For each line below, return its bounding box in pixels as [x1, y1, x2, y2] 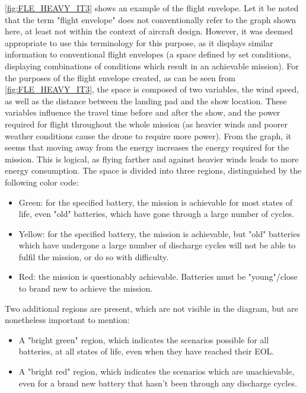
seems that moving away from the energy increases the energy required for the [5, 141, 289, 154]
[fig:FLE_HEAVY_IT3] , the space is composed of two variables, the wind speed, [5, 83, 299, 95]
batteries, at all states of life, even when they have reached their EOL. [18, 345, 275, 357]
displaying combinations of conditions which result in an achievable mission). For [5, 59, 299, 72]
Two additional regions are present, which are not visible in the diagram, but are [5, 302, 298, 314]
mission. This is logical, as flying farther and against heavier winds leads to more [5, 152, 299, 165]
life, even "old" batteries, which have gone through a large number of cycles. [18, 207, 295, 220]
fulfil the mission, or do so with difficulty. [18, 250, 169, 263]
